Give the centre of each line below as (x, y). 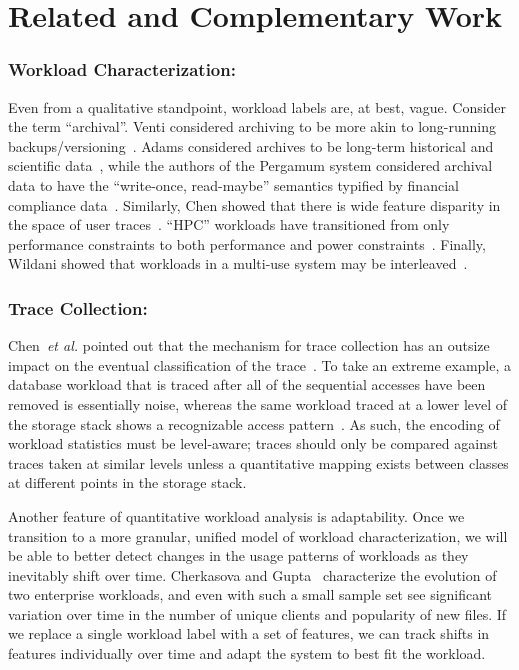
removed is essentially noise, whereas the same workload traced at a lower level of (258, 403)
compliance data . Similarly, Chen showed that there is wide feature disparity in (254, 204)
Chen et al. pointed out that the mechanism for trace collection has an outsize (249, 345)
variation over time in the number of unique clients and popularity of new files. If (257, 613)
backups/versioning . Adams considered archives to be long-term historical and (251, 145)
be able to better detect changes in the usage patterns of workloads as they (238, 555)
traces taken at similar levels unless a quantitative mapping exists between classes (258, 462)
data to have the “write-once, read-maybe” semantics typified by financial (233, 184)
